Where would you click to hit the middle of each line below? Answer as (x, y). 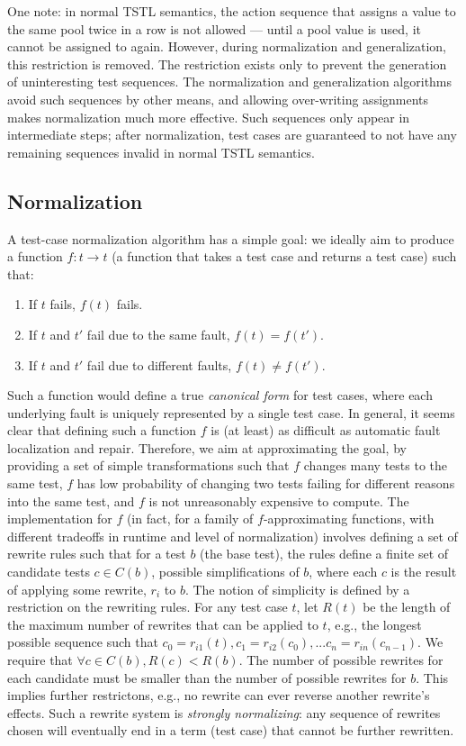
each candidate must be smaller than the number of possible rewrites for (207, 677)
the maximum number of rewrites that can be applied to (163, 624)
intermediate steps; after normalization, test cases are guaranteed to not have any (232, 135)
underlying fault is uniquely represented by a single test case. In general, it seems (231, 412)
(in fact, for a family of (190, 519)
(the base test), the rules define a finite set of (324, 554)
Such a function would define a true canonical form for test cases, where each (220, 395)
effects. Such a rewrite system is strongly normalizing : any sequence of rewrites (224, 712)
